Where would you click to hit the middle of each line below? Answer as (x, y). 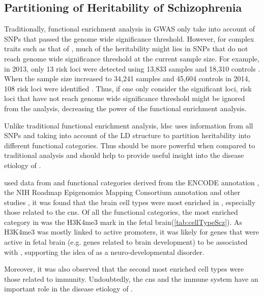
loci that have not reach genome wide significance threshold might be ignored (125, 98)
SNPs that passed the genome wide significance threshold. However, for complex (129, 38)
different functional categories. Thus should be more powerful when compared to (130, 145)
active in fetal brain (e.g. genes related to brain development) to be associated (126, 242)
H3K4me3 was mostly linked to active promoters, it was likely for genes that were (131, 232)
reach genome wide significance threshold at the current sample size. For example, (132, 58)
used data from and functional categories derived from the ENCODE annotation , (132, 182)
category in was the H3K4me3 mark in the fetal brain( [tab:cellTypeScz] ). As (123, 222)
